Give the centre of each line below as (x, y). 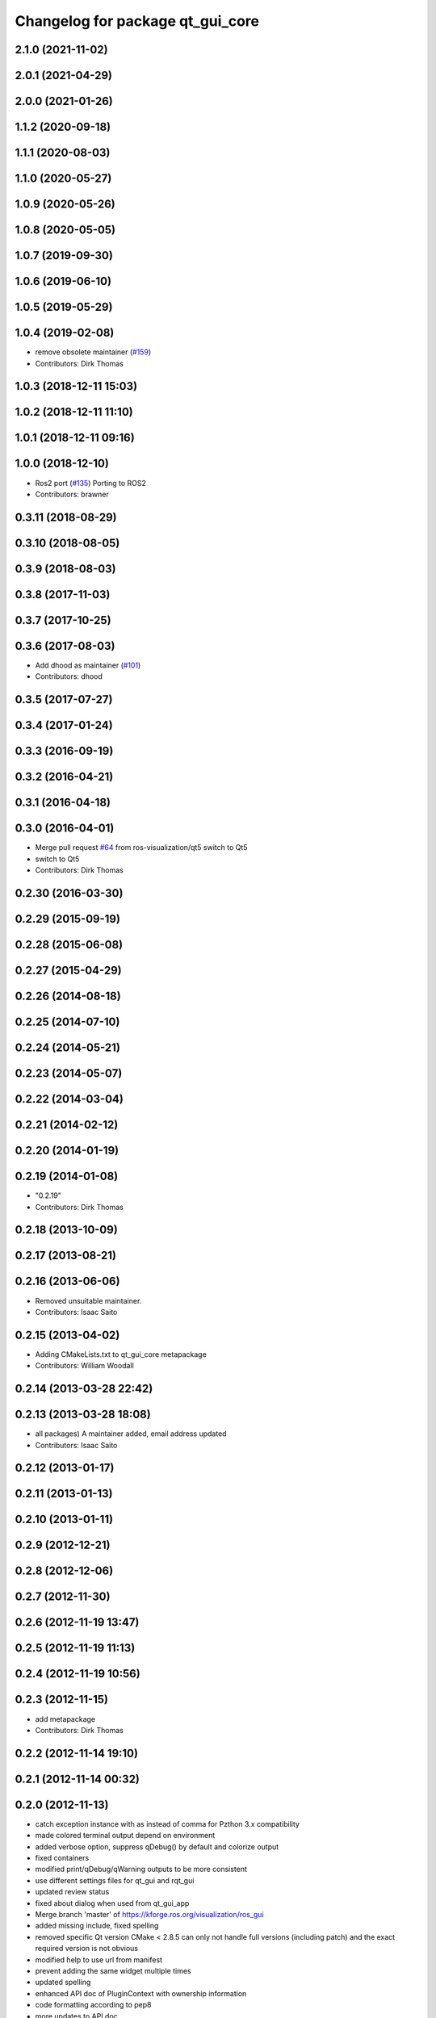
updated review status (72, 1892)
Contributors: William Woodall (85, 1366)
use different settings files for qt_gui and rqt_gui (115, 1880)
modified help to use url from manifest (99, 1959)
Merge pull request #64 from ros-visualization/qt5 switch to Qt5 (141, 848)
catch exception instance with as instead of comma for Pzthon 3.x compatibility (168, 1823)
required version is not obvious (87, 1949)
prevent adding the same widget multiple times (113, 1970)
